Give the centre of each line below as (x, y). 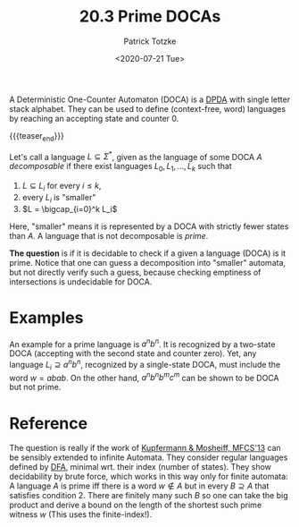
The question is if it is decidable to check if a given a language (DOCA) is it (148, 253)
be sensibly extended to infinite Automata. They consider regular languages (149, 457)
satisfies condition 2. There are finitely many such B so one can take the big (149, 496)
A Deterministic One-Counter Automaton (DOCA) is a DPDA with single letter (150, 99)
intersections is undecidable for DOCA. (81, 281)
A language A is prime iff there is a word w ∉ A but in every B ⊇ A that (139, 486)
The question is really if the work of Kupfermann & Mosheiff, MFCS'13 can (145, 448)
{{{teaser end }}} (37, 136)
